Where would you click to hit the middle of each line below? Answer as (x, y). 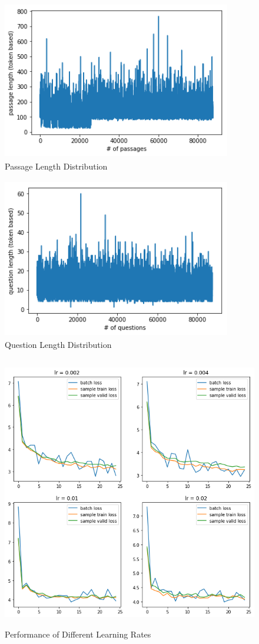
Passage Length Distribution (56, 166)
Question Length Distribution (58, 344)
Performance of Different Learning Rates (78, 634)
